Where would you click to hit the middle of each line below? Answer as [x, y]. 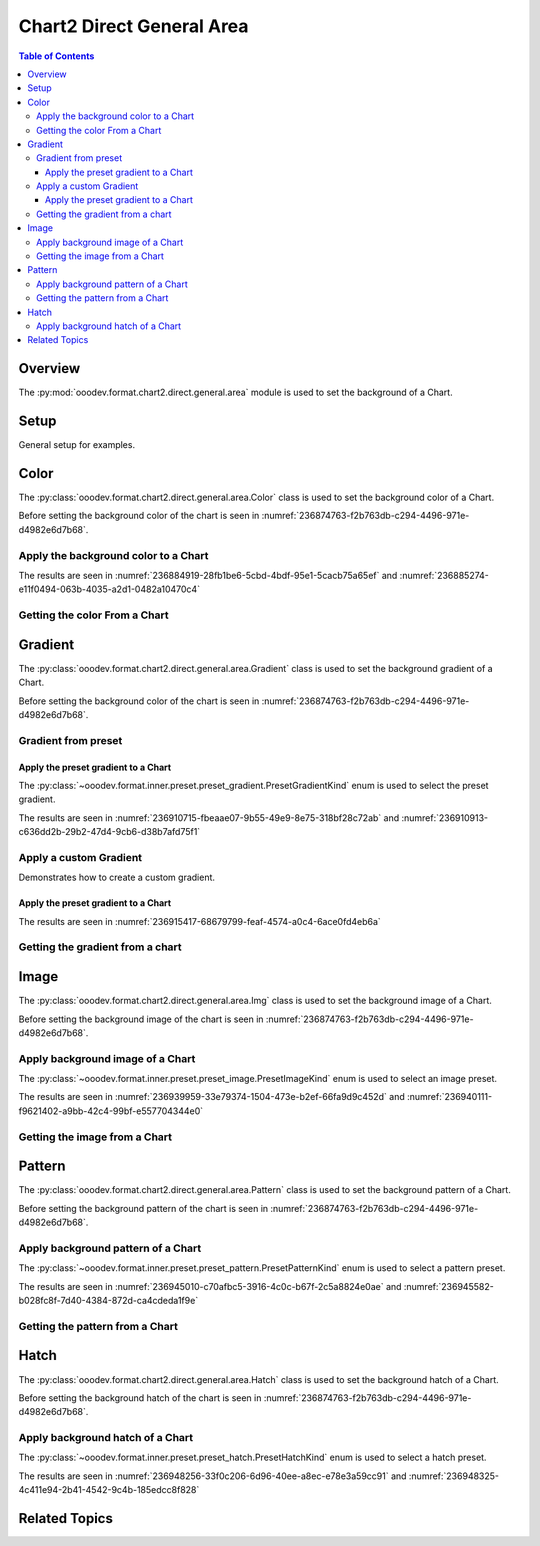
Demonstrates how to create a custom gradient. [116, 877]
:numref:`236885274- [444, 575]
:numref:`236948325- [454, 1476]
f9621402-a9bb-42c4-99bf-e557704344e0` [111, 1111]
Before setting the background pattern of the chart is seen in [143, 1208]
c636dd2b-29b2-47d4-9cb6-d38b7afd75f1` [109, 832]
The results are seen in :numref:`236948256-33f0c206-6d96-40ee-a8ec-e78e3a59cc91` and [212, 1476]
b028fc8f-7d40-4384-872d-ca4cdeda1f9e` [108, 1301]
